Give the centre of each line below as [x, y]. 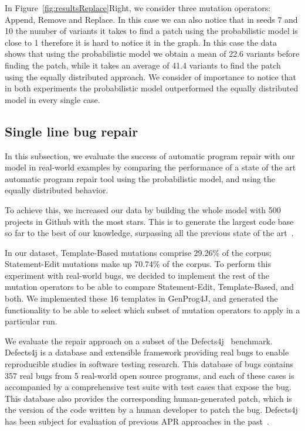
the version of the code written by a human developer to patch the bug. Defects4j [151, 410]
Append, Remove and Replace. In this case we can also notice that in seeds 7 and [151, 19]
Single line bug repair [72, 131]
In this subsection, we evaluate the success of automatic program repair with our [150, 155]
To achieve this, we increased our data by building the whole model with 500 [143, 209]
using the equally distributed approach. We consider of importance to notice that [151, 76]
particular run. [31, 321]
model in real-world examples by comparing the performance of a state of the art [150, 167]
